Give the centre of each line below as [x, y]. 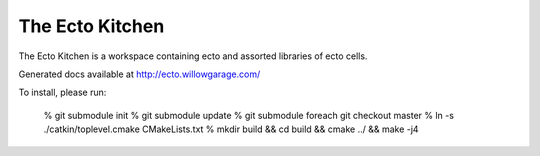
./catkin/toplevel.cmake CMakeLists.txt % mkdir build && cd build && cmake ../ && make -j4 [231, 129]
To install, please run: [62, 92]
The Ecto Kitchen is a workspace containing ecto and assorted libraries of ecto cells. [193, 56]
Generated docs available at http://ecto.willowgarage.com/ [139, 74]
